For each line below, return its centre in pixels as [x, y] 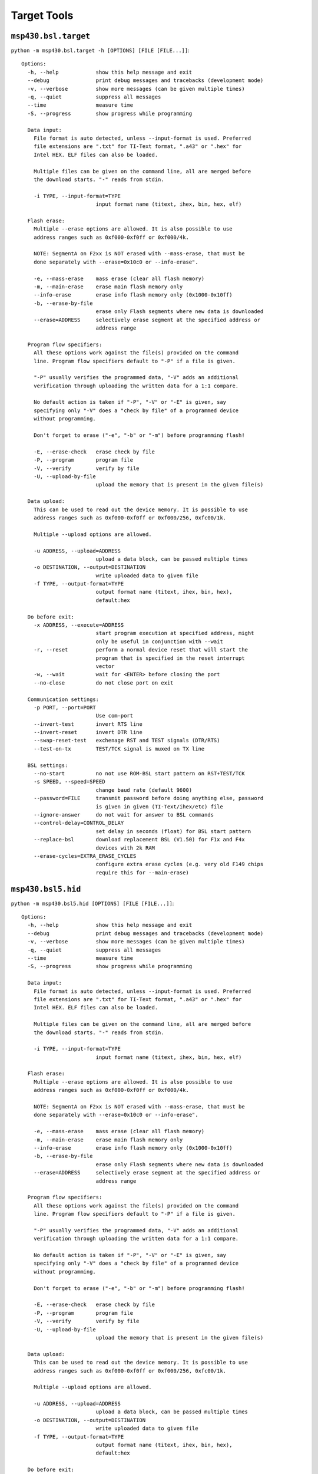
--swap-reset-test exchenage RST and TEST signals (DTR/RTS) [127, 741]
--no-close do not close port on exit [103, 683]
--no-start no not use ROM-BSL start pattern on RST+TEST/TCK [139, 774]
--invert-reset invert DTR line [88, 732]
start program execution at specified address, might [175, 633]
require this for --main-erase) [143, 872]
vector [105, 666]
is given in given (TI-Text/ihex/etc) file [159, 807]
